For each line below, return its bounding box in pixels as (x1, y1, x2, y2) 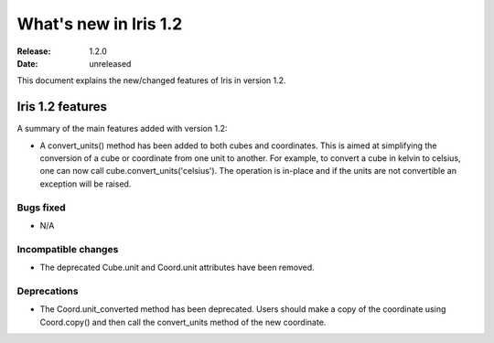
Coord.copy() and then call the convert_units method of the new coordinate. (39, 316, 327, 327)
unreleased (89, 58, 132, 69)
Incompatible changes (16, 242, 119, 255)
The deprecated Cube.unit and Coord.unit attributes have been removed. (39, 262, 315, 273)
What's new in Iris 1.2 (16, 14, 183, 34)
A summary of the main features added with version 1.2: (16, 123, 228, 134)
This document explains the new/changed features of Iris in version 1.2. (16, 75, 287, 86)
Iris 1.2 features (16, 99, 108, 114)
